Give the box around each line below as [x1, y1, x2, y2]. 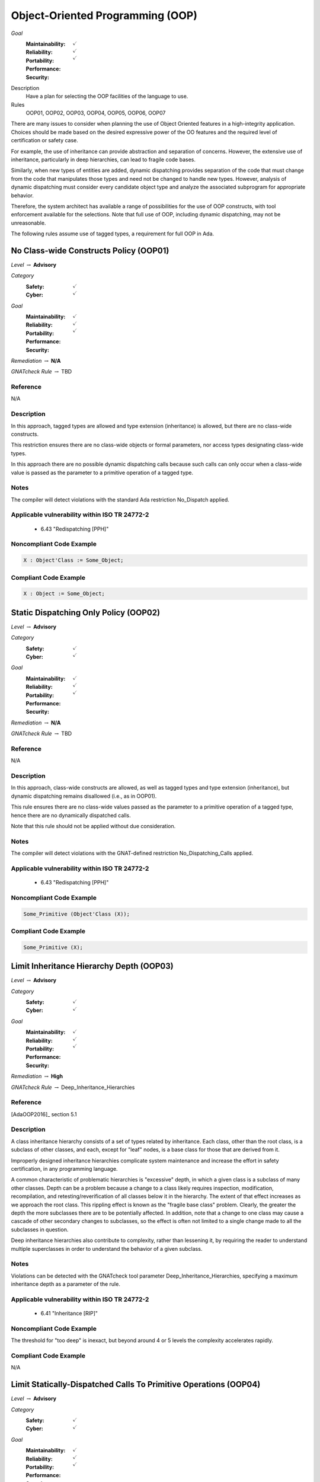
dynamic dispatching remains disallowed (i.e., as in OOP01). [11, 792, 157, 800]
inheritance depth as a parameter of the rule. [11, 1280, 121, 1288]
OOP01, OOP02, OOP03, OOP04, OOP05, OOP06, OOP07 [25, 110, 166, 117]
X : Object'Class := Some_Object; [23, 557, 124, 564]
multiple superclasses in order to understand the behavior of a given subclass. [11, 1245, 203, 1252]
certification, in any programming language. [11, 1165, 118, 1173]
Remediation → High [11, 1073, 63, 1080]
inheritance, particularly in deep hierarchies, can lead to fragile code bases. [11, 156, 196, 163]
